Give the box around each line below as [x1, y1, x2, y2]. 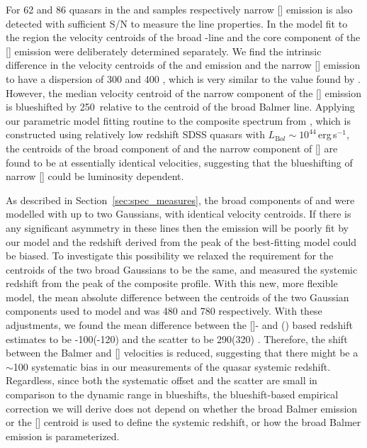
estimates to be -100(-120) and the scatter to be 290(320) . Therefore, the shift [6, 331, 348, 346]
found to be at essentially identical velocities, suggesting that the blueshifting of [6, 155, 353, 169]
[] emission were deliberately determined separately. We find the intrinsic [6, 43, 322, 58]
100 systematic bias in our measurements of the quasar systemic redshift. [13, 359, 331, 374]
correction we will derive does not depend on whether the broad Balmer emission [6, 401, 358, 415]
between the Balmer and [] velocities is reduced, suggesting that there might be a [6, 345, 358, 360]
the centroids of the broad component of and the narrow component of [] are [6, 140, 338, 155]
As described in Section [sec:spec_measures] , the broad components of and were [6, 192, 355, 207]
